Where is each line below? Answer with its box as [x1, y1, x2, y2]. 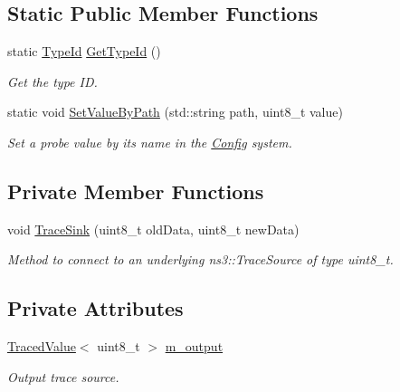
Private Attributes [7, 294, 184, 322]
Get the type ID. [7, 72, 98, 91]
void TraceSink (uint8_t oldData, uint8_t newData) [7, 219, 300, 238]
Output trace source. [7, 367, 119, 386]
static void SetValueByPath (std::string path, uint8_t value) [7, 102, 343, 121]
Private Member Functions [7, 177, 264, 205]
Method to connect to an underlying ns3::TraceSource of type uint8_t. [7, 250, 394, 269]
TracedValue [7, 337, 76, 356]
